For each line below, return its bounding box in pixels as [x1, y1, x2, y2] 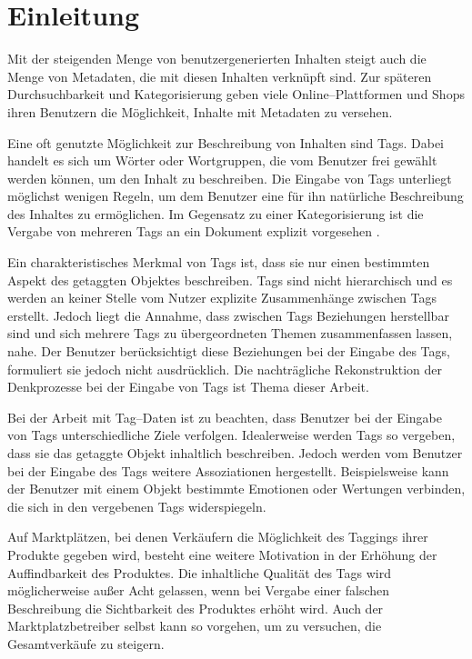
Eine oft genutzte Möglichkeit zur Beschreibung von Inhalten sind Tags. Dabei [7, 133, 445, 152]
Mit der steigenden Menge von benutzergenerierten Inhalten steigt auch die [7, 49, 427, 68]
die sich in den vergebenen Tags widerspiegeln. [7, 496, 266, 515]
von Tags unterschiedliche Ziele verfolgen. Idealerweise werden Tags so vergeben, [7, 425, 456, 444]
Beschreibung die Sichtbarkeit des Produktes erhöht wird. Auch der [7, 598, 384, 617]
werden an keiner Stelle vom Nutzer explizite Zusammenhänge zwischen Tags [7, 288, 437, 307]
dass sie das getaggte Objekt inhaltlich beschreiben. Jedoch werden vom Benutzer [7, 444, 463, 462]
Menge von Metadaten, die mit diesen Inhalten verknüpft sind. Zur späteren [7, 66, 432, 85]
